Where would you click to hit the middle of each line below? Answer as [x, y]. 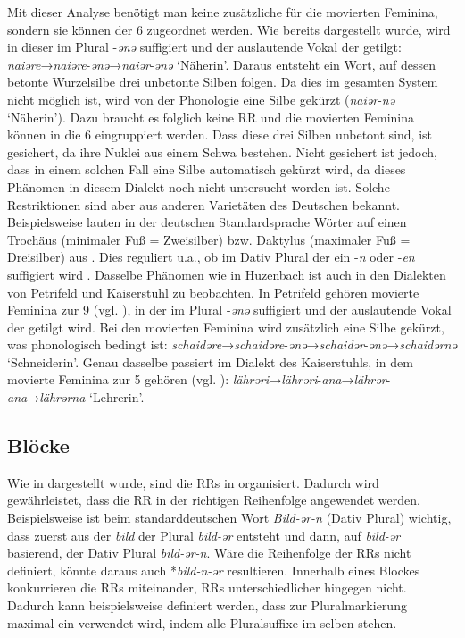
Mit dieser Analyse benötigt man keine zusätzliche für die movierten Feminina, [223, 12]
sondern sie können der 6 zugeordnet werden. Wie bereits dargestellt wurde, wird [229, 29]
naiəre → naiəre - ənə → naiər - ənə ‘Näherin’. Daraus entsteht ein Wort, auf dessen [221, 64]
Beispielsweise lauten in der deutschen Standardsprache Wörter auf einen [207, 222]
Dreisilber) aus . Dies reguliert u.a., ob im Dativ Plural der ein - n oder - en [211, 257]
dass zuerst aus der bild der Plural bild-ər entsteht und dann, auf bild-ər [204, 535]
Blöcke [38, 445]
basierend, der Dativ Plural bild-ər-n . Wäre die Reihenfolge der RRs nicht [209, 553]
